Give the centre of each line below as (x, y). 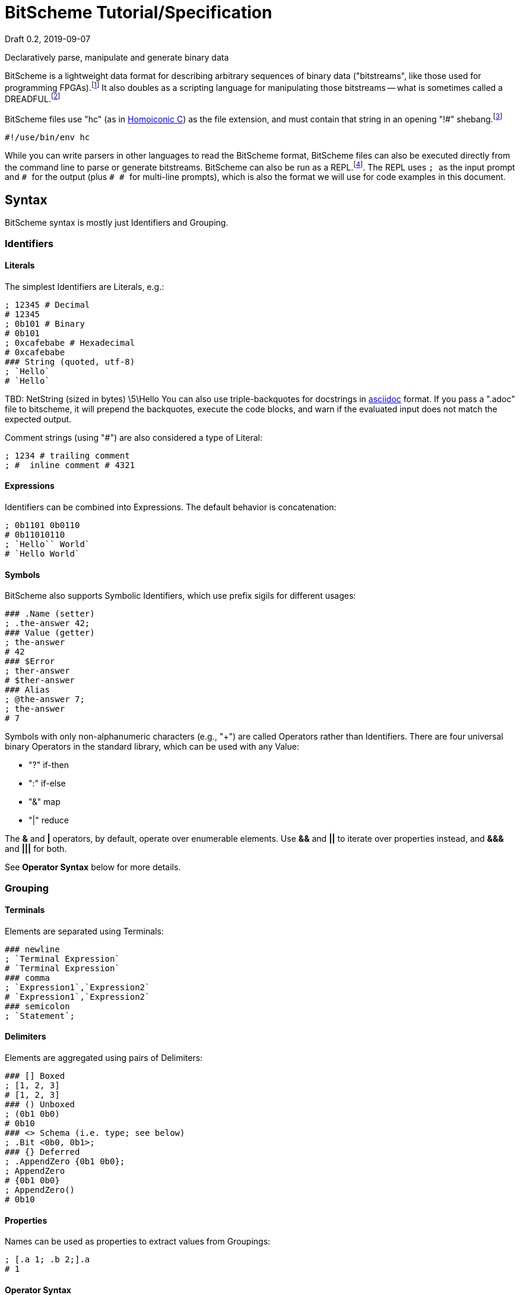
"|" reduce (49, 820)
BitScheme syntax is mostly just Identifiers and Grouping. (117, 223)
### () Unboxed (40, 1105)
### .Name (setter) (50, 614)
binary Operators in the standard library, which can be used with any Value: (152, 747)
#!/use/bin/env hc (47, 137)
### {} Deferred (42, 1152)
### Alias (27, 690)
